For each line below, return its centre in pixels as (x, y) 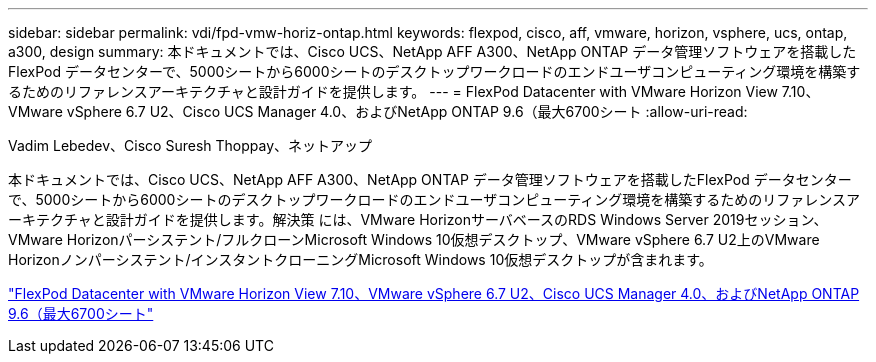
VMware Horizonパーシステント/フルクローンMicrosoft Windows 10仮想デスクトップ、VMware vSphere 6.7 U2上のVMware (414, 239)
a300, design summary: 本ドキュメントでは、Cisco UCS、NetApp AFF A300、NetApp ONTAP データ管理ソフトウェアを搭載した (432, 51)
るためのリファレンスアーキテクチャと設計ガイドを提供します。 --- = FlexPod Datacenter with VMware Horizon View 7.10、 (414, 91)
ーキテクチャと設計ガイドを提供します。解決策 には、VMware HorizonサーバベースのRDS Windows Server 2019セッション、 (418, 219)
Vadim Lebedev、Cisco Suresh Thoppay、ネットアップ (190, 145)
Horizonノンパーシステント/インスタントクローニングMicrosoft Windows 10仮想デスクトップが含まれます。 (360, 259)
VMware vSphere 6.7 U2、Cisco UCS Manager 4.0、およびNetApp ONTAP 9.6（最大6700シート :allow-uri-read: (378, 111)
